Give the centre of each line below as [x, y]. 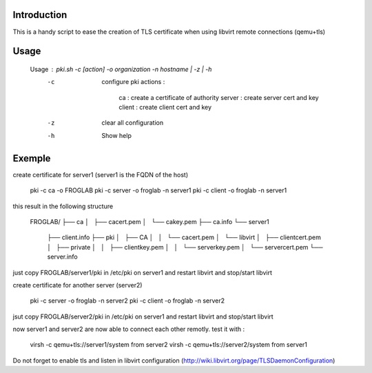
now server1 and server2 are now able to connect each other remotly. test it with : [129, 329]
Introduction [40, 15]
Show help [117, 135]
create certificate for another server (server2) [77, 285]
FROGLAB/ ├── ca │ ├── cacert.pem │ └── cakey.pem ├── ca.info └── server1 [149, 221]
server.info [63, 257]
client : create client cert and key [165, 108]
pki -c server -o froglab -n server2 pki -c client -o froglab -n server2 [127, 301]
